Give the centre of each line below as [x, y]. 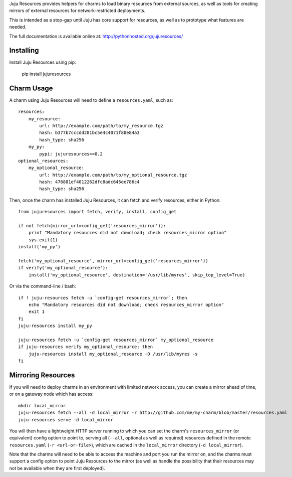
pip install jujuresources [46, 74]
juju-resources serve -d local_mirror [66, 420]
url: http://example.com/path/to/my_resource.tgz [101, 126]
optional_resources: [43, 161]
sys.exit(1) [43, 240]
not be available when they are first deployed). [57, 468]
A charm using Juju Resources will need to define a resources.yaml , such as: [91, 100]
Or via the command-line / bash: [43, 286]
